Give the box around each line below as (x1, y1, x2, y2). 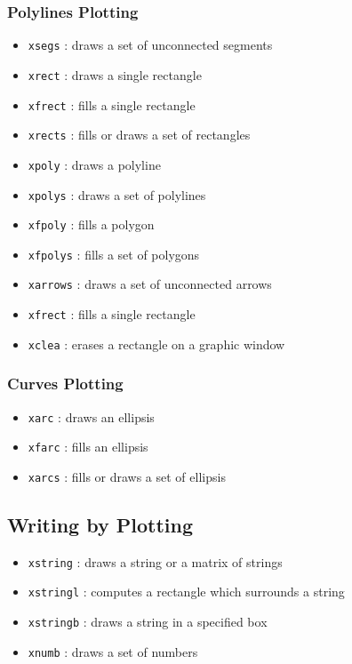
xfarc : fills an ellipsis (28, 437, 148, 456)
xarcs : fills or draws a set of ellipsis (28, 467, 226, 485)
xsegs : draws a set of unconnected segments (28, 36, 273, 54)
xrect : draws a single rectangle (28, 65, 202, 84)
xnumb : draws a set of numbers (28, 642, 198, 660)
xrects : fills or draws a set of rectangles (28, 125, 251, 144)
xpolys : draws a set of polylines (28, 185, 206, 204)
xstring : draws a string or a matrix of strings (28, 552, 283, 571)
